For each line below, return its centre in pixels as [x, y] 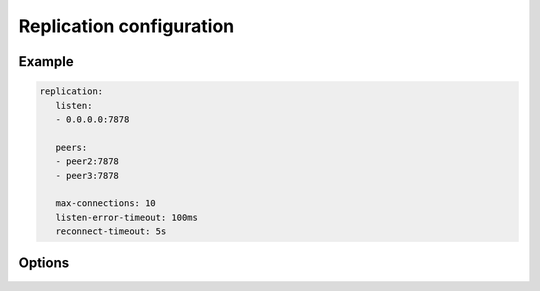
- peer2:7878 [87, 161]
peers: [71, 147]
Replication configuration [126, 26]
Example [46, 61]
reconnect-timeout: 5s [111, 231]
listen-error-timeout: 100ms [127, 217]
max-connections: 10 [106, 203]
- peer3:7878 [87, 175]
